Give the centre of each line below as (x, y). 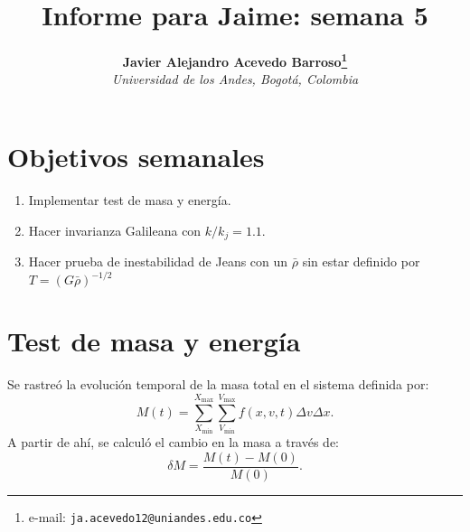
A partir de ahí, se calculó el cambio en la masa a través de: (174, 441)
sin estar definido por (361, 261)
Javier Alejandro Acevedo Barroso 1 (235, 60)
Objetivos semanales (136, 156)
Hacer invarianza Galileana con (115, 230)
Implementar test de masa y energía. (130, 199)
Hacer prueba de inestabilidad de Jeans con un (158, 261)
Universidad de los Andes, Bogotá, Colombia (235, 79)
